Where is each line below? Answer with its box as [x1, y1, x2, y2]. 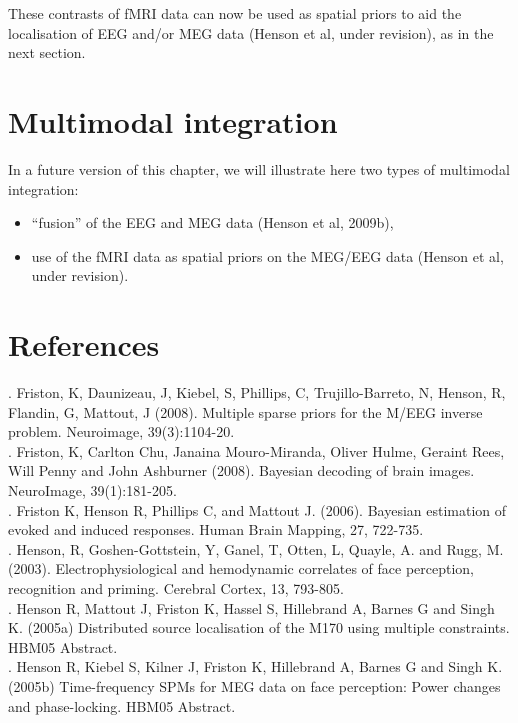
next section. [8, 42, 86, 63]
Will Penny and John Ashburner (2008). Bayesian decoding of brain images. [8, 460, 475, 481]
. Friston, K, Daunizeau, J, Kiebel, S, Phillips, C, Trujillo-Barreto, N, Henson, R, [8, 382, 506, 402]
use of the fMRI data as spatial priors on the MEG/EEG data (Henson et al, [31, 245, 504, 266]
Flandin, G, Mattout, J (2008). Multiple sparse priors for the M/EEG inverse [8, 401, 483, 422]
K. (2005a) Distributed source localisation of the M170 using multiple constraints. [8, 617, 510, 638]
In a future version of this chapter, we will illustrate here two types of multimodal [8, 158, 510, 179]
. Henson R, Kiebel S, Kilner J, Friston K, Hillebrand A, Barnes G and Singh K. [8, 656, 503, 677]
